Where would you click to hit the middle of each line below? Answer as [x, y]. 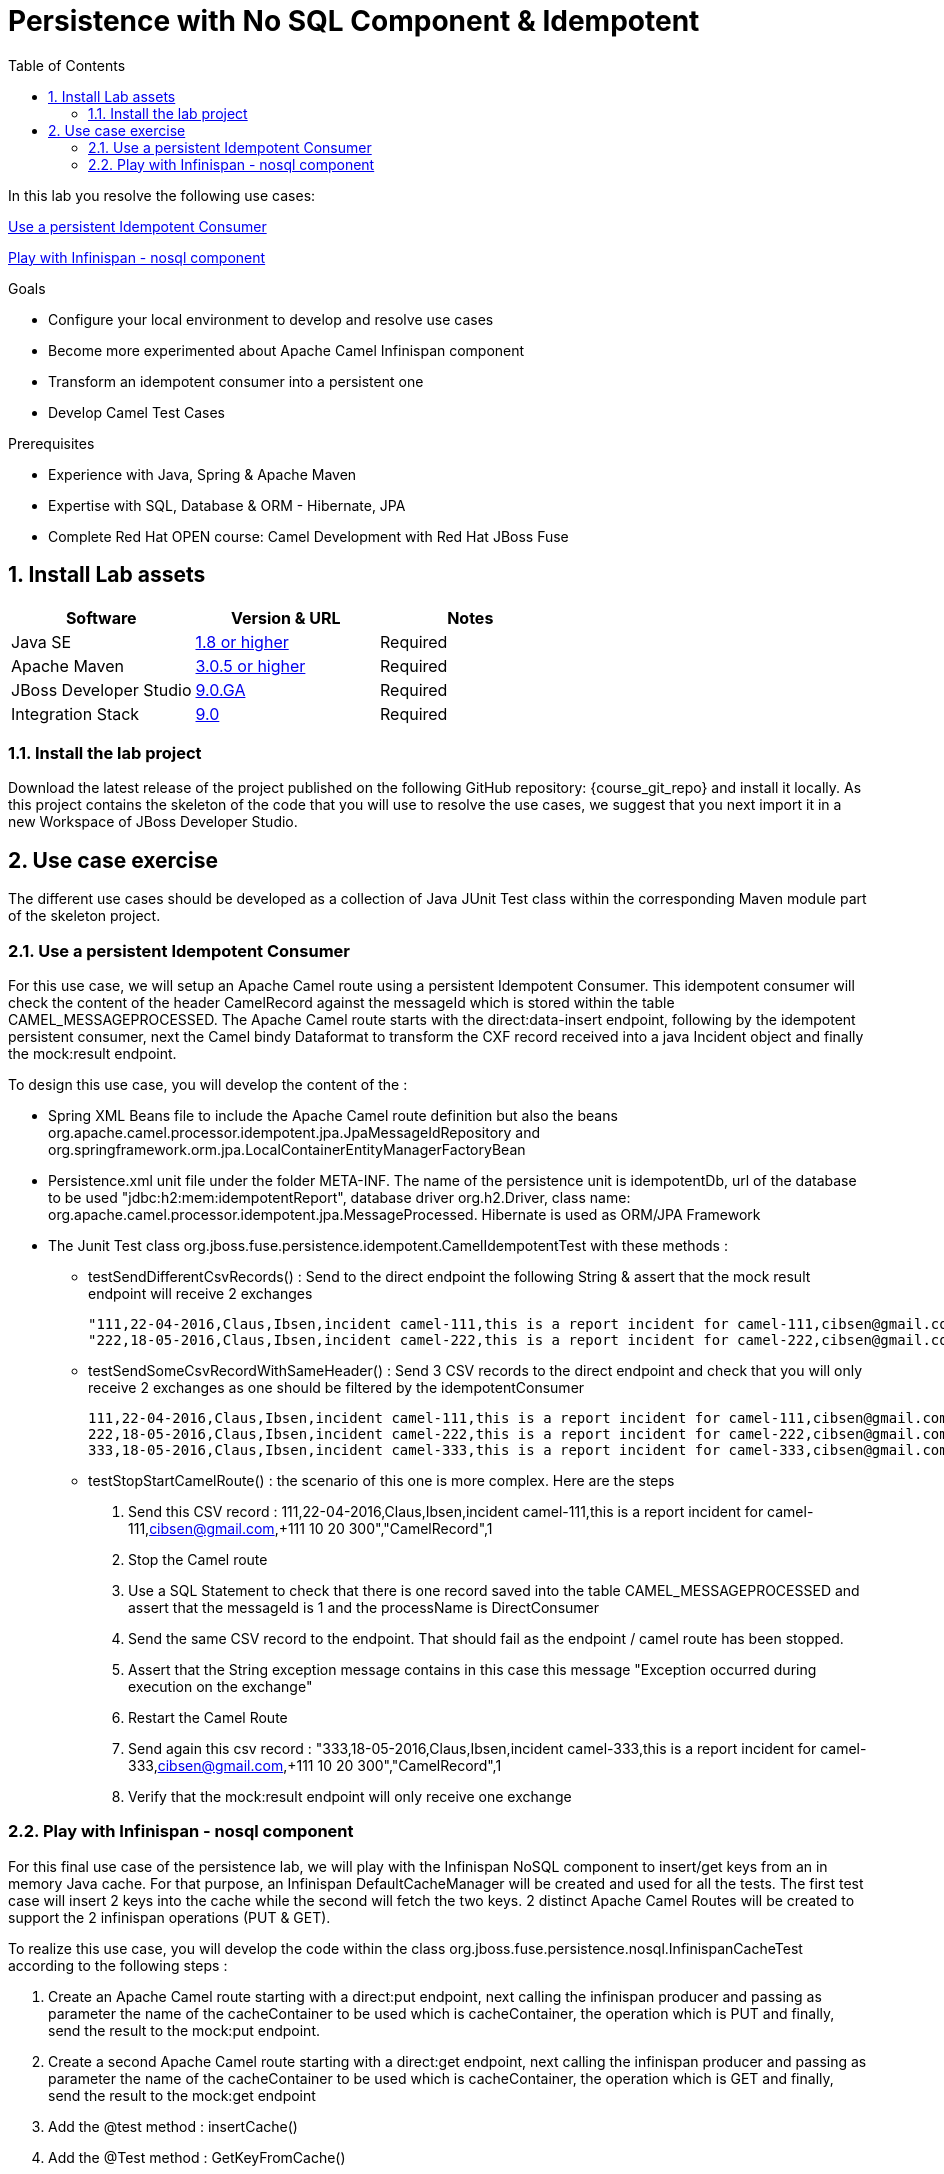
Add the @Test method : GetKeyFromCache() [197, 2157]
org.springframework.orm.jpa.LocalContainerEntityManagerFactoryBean [287, 1149]
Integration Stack [75, 713]
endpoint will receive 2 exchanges [200, 1293]
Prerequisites [51, 443]
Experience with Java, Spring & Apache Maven [202, 474]
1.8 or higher [242, 641]
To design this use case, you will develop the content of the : [208, 1084]
